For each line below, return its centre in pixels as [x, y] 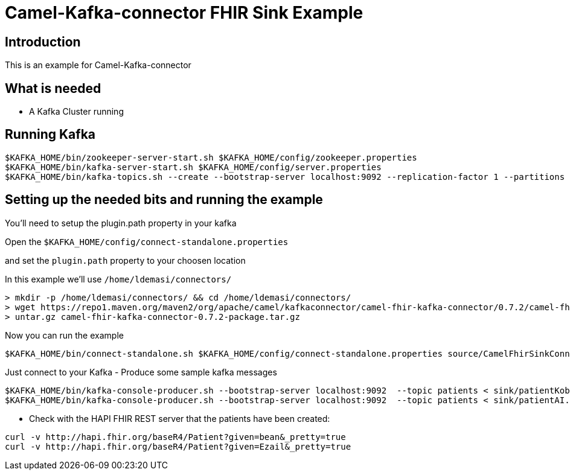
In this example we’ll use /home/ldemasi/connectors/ [118, 279]
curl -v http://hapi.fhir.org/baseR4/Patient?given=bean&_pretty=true [175, 437]
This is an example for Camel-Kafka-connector [98, 65]
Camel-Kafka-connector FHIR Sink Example [184, 13]
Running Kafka [50, 135]
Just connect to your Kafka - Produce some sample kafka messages [141, 372]
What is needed [53, 88]
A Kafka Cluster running [76, 112]
